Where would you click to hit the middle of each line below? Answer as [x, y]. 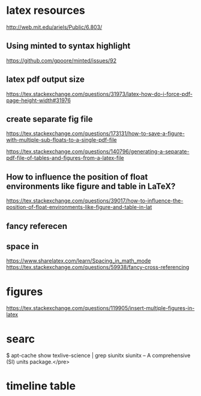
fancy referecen [37, 226]
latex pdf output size [46, 80]
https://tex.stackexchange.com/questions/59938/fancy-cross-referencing [98, 267]
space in [22, 246]
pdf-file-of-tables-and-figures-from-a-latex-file [65, 158]
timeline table [41, 386]
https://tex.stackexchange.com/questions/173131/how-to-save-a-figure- [95, 133]
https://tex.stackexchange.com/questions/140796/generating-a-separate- [98, 151]
